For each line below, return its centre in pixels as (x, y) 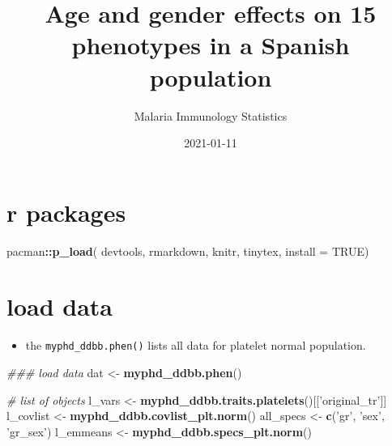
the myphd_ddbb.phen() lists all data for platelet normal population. (196, 345)
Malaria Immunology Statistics (211, 115)
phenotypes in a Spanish (211, 45)
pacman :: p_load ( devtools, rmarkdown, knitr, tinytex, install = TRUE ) (188, 251)
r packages (66, 212)
